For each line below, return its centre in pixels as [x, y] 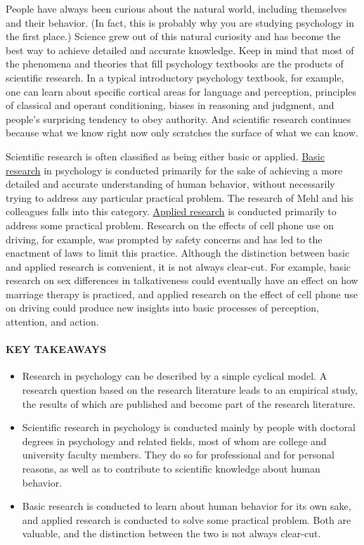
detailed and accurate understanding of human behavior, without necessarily [170, 184]
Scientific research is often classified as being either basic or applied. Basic [165, 156]
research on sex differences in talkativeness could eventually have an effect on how [182, 280]
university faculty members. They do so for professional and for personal [178, 455]
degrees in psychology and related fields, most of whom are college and [174, 441]
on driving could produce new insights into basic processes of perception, [162, 308]
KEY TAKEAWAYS [56, 349]
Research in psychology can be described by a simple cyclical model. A [175, 376]
